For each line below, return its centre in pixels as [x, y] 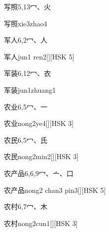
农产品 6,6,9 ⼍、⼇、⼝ [39, 173]
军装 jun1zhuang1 [30, 89]
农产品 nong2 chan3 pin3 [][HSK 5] [55, 190]
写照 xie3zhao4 [26, 23]
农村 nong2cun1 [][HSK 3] [41, 223]
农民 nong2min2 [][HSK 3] [41, 156]
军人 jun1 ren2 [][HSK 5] [39, 56]
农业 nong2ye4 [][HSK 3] [39, 123]
